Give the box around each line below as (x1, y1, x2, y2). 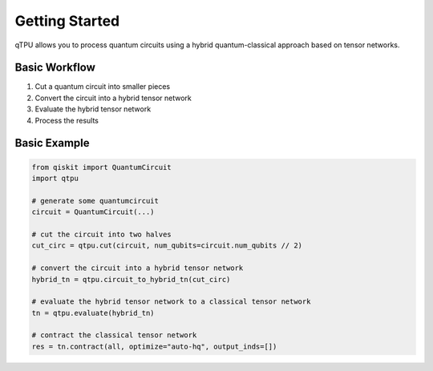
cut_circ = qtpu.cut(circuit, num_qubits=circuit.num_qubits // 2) (31, 241, 303, 250)
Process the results (34, 115, 99, 125)
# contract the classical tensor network (31, 331, 197, 340)
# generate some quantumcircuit (31, 196, 160, 205)
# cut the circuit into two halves (31, 229, 172, 239)
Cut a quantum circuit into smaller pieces (34, 82, 171, 91)
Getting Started (14, 12, 120, 30)
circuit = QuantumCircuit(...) (31, 208, 156, 216)
